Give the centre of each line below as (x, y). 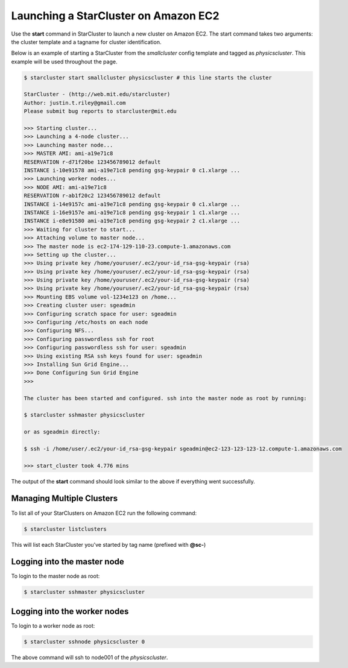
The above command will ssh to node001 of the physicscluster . (90, 657)
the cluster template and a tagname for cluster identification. (86, 42)
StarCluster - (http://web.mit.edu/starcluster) (97, 94)
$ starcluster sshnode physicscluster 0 (84, 641)
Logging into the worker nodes (70, 611)
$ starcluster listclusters (65, 529)
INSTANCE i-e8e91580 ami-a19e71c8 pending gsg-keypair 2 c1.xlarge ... (132, 221)
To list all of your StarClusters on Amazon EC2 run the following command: (104, 513)
